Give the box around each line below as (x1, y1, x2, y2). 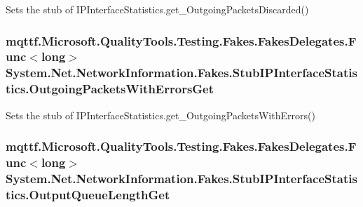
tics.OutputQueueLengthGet (6, 185, 170, 203)
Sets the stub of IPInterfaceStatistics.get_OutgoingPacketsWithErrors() (6, 107, 315, 122)
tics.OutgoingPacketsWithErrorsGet (6, 80, 214, 98)
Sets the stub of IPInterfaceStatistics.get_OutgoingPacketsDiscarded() (6, 2, 309, 16)
